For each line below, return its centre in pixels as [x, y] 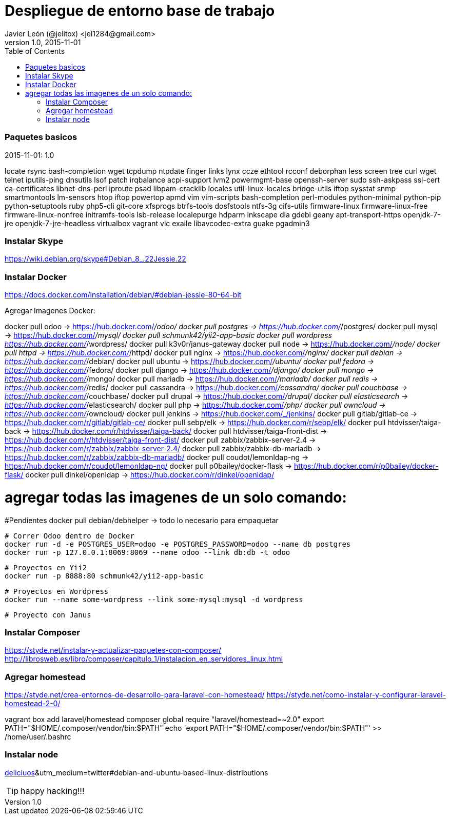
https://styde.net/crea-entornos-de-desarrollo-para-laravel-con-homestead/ [135, 695]
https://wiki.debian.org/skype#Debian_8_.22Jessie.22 [95, 259]
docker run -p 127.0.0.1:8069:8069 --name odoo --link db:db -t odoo [148, 552]
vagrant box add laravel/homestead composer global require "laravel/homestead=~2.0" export [165, 719]
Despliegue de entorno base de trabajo [140, 11]
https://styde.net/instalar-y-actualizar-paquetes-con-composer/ [113, 650]
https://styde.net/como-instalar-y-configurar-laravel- [356, 695]
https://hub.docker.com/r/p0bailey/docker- [366, 466]
